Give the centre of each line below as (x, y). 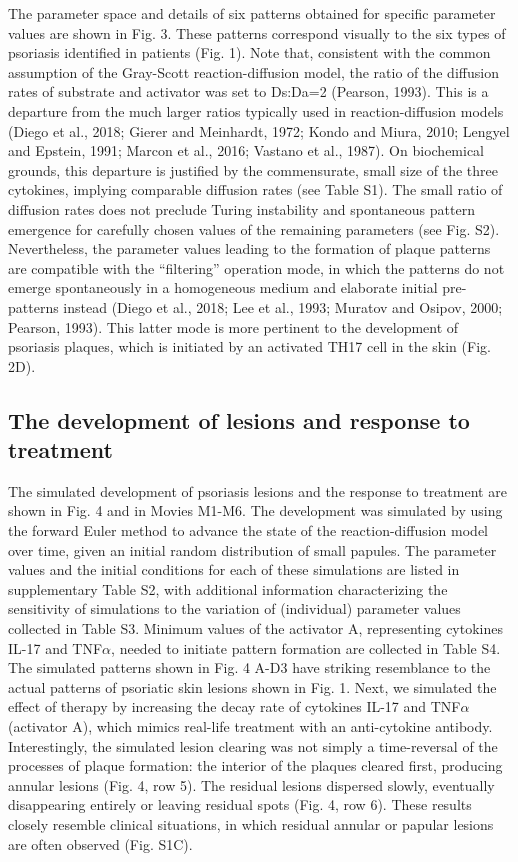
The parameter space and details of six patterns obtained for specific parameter (252, 13)
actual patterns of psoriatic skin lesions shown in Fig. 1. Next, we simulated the (252, 686)
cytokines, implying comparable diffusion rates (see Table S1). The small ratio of (255, 189)
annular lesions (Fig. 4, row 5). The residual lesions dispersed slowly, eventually (251, 784)
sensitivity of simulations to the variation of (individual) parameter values (234, 608)
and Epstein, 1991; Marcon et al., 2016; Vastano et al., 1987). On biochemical (246, 150)
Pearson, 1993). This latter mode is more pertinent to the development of (233, 326)
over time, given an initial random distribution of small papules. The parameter (252, 549)
